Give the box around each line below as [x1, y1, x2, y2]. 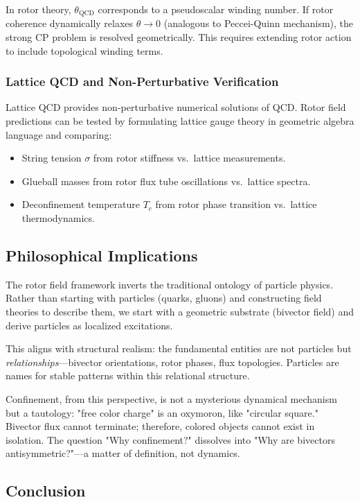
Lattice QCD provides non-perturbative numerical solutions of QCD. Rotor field [6, 100, 346, 114]
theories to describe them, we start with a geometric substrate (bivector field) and [6, 304, 354, 318]
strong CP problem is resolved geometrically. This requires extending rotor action [6, 30, 352, 44]
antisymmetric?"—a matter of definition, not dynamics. [6, 446, 240, 460]
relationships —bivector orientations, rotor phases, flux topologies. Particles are [6, 354, 339, 369]
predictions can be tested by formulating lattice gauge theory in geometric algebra [6, 114, 354, 128]
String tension [21, 150, 82, 165]
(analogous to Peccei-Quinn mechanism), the [163, 16, 354, 31]
